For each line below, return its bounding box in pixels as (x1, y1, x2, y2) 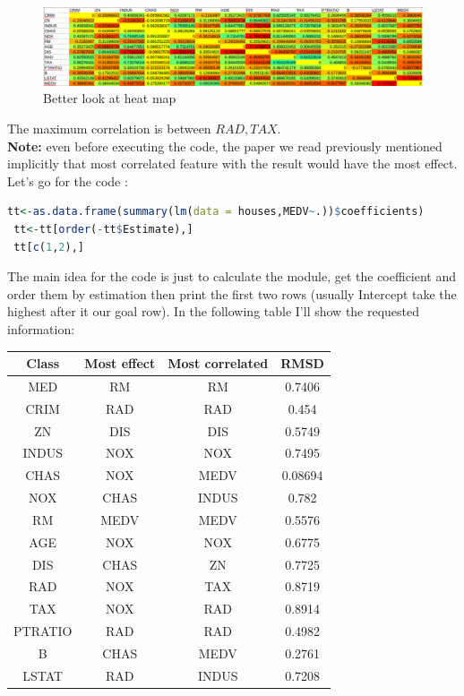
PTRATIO (13, 622, 73, 640)
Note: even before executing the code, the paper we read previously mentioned (7, 136, 443, 155)
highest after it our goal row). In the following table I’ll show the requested (7, 302, 420, 321)
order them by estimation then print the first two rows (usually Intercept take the (7, 284, 457, 303)
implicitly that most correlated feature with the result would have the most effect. (7, 154, 458, 173)
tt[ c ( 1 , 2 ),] (13, 240, 84, 253)
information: (7, 319, 75, 338)
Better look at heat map (43, 89, 176, 107)
